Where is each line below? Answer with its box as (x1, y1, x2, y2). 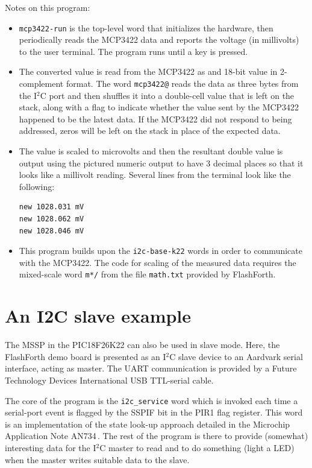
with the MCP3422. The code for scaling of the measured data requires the (19, 256, 296, 268)
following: (19, 180, 55, 192)
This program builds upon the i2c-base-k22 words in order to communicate (19, 244, 302, 257)
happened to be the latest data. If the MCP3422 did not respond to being (19, 112, 292, 125)
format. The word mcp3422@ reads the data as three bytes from (66, 77, 299, 90)
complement (19, 77, 64, 90)
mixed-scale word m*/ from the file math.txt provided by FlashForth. (19, 268, 276, 280)
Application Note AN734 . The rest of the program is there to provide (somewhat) (5, 429, 308, 442)
